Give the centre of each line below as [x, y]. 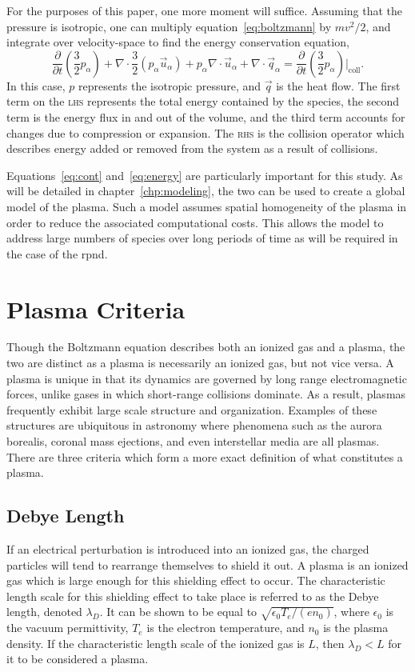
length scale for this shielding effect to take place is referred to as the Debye [193, 596]
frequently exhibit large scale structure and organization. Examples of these [192, 409]
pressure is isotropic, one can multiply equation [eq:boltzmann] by [169, 26]
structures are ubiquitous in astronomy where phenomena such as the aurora [194, 425]
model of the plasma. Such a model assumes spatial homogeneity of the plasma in [207, 206]
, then [330, 643]
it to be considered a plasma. [78, 659]
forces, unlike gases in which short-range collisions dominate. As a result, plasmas [206, 394]
